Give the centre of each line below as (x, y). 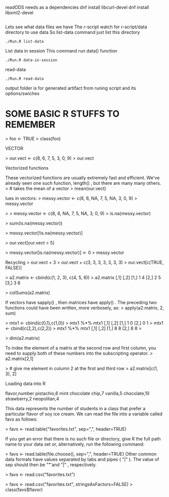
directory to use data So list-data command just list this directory (73, 32)
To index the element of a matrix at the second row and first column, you (81, 347)
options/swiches (22, 93)
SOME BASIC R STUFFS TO (62, 114)
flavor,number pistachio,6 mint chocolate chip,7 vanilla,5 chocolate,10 (77, 393)
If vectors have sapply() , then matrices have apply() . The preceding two (81, 302)
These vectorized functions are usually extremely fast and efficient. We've (82, 178)
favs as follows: (21, 419)
